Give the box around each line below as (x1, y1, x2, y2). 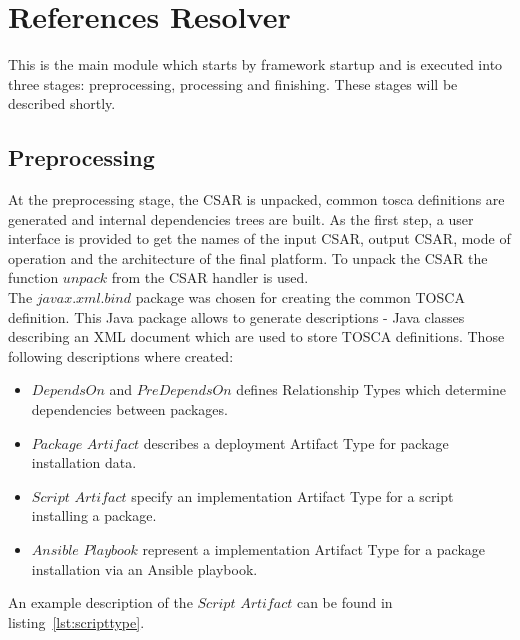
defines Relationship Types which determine (236, 379, 506, 400)
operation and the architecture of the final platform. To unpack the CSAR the (8, 247, 488, 268)
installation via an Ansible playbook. (31, 558, 258, 579)
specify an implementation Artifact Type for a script (131, 485, 454, 506)
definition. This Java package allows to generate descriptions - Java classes (8, 306, 465, 327)
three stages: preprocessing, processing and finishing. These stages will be (8, 73, 458, 94)
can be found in (296, 592, 393, 613)
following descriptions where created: (8, 345, 234, 366)
